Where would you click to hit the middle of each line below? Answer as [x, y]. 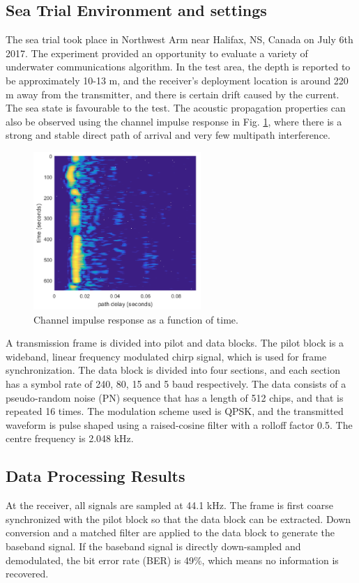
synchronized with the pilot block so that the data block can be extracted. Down [178, 518]
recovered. [27, 574]
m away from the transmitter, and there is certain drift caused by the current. [173, 94]
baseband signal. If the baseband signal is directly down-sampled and [153, 546]
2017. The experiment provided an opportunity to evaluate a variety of [157, 53]
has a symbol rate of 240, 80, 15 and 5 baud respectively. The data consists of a [176, 383]
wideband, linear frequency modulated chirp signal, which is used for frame [166, 356]
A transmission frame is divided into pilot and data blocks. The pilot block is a [175, 343]
